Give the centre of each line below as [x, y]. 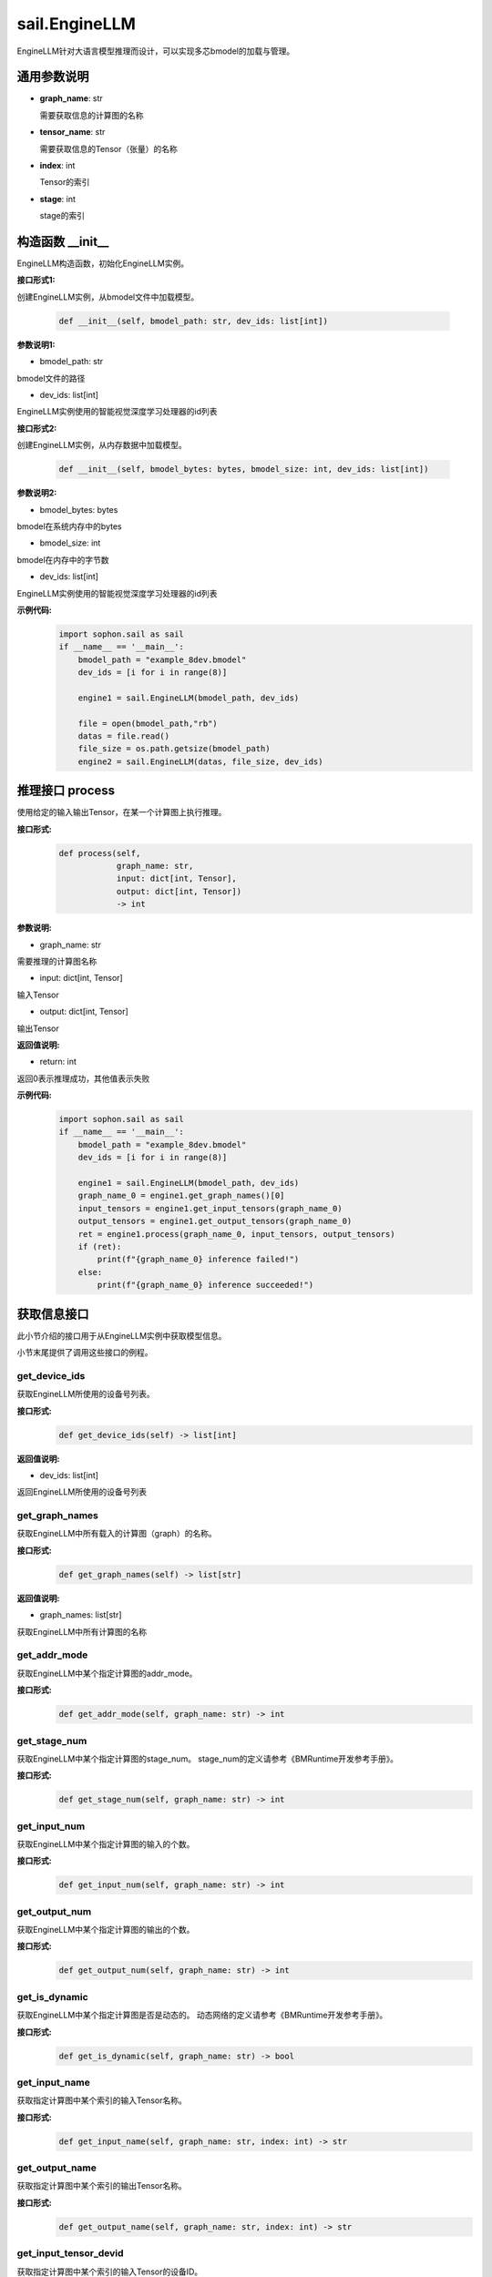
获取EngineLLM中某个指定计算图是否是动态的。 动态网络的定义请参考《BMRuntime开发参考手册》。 [202, 2015]
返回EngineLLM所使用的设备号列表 [82, 1492]
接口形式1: [36, 280]
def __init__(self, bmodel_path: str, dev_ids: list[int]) [193, 321]
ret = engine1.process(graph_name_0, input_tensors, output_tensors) [236, 1234]
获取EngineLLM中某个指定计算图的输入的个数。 [106, 1843]
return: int [58, 1062]
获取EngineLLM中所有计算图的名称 [82, 1631]
